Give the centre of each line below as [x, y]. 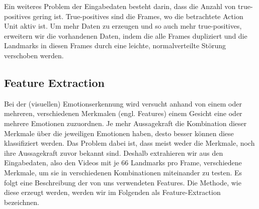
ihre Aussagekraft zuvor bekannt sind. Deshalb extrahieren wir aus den [114, 152]
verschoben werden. [34, 55]
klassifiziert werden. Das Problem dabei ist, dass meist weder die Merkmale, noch [129, 143]
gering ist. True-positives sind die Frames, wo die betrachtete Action [138, 16]
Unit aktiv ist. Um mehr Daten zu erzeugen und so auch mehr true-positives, [123, 26]
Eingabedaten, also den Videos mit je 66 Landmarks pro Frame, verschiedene [123, 163]
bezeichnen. [22, 202]
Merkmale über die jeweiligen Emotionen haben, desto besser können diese [119, 133]
